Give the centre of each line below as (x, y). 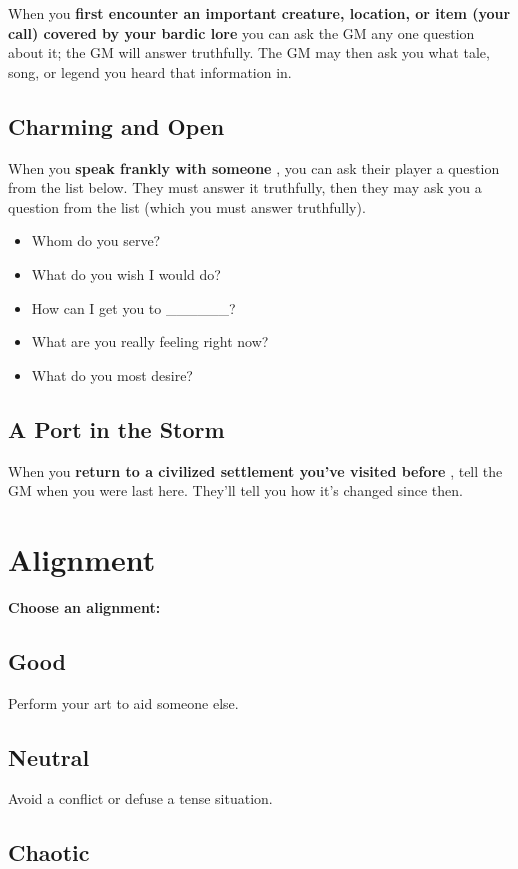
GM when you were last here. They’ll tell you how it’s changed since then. (235, 490)
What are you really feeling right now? (150, 341)
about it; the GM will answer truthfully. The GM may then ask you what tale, (249, 52)
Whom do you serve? (96, 240)
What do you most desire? (112, 374)
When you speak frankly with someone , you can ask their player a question (254, 167)
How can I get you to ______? (133, 307)
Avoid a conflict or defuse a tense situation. (140, 798)
